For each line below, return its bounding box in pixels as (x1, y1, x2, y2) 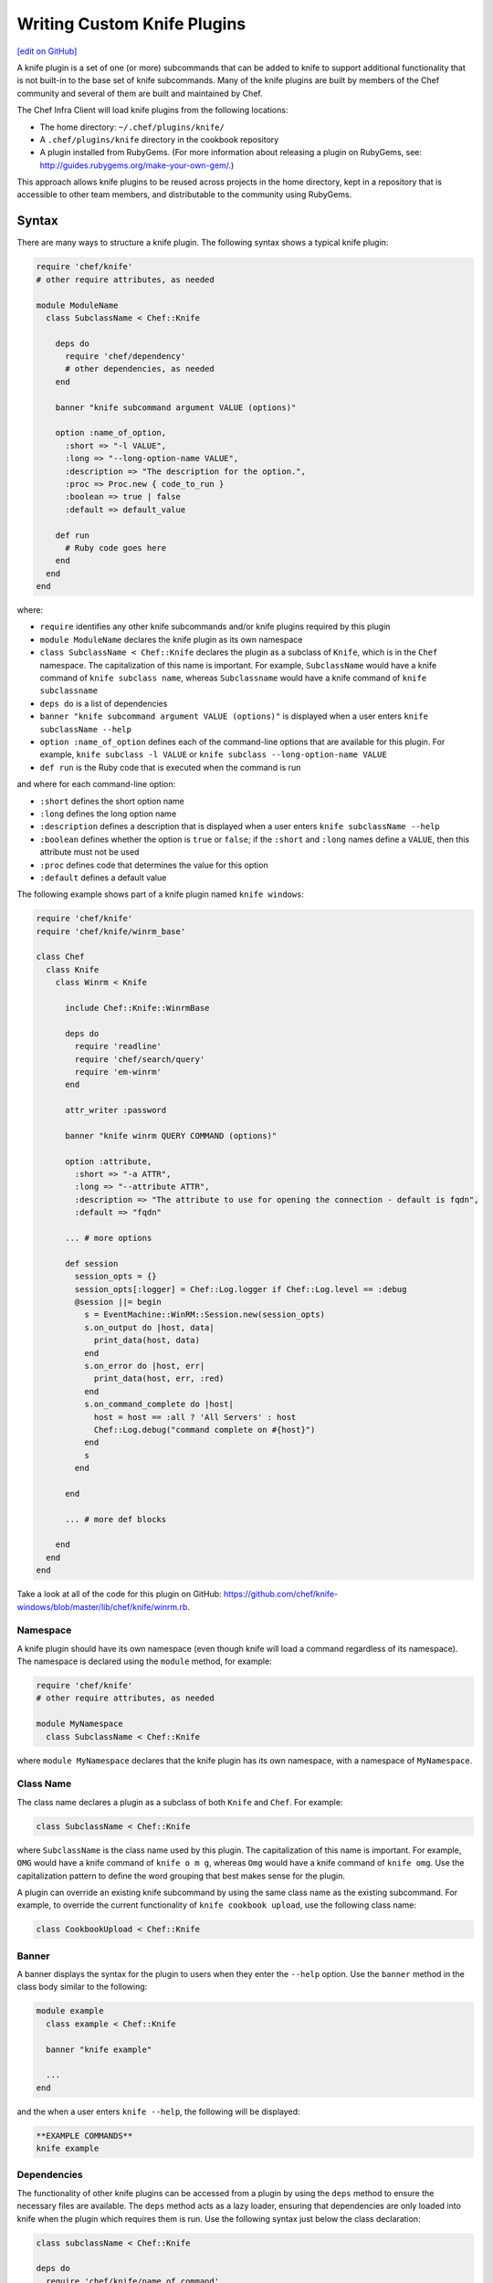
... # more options (65, 1233, 152, 1244)
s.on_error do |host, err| (83, 1361, 205, 1371)
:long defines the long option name (39, 808, 177, 819)
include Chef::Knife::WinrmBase (65, 1003, 210, 1014)
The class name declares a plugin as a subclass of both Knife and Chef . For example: (16, 1796, 343, 1807)
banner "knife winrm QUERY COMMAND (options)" (65, 1131, 278, 1141)
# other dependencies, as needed (65, 363, 215, 374)
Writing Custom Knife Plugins (16, 14, 246, 34)
